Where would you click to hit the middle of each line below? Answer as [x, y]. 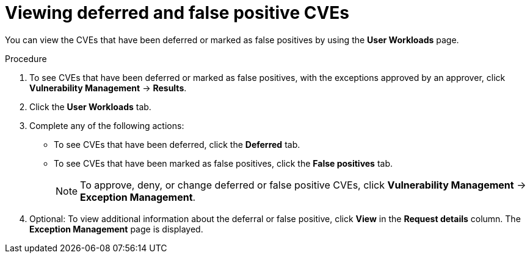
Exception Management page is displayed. [116, 229]
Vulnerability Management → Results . [108, 88]
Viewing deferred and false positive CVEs [177, 13]
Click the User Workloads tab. [90, 106]
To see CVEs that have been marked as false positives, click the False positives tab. [223, 163]
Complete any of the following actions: [107, 125]
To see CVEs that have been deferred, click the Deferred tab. [177, 144]
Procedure [26, 58]
